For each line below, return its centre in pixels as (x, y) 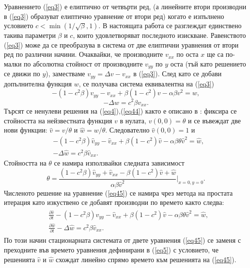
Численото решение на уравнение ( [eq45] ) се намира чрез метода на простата (118, 193)
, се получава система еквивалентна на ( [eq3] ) (146, 83)
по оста (187, 54)
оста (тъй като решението (208, 63)
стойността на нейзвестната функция (58, 120)
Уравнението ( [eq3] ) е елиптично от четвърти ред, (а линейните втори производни (125, 6)
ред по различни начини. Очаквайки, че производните (84, 54)
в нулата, (133, 120)
